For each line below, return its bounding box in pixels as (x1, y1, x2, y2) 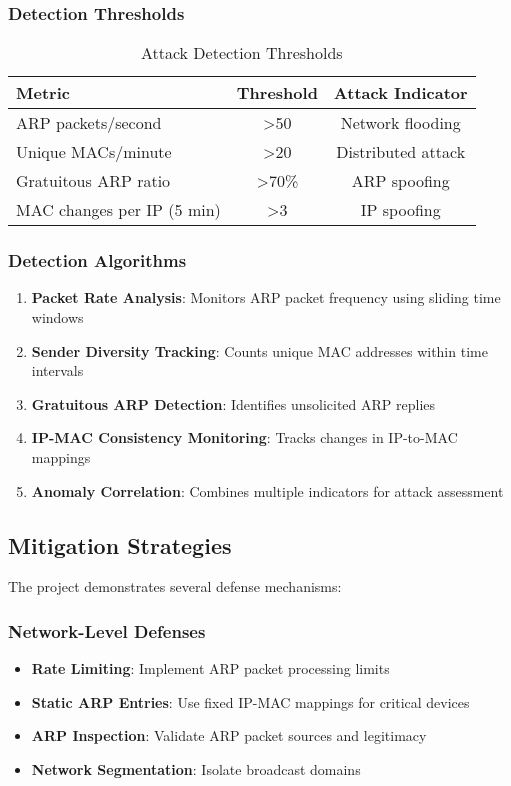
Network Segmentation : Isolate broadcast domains (31, 758, 361, 779)
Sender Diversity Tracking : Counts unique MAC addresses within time (31, 340, 488, 361)
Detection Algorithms (8, 248, 187, 273)
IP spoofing (360, 198, 441, 222)
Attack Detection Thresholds (140, 41, 343, 65)
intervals (31, 360, 84, 381)
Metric (16, 81, 70, 105)
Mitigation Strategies (8, 529, 232, 560)
